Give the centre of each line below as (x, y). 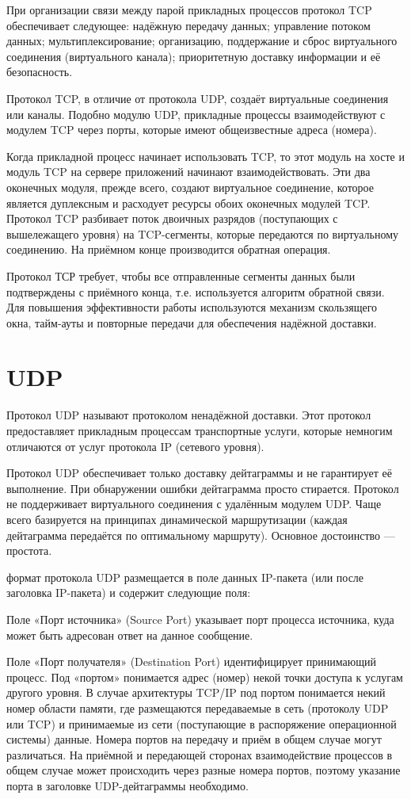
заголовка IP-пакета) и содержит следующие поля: (129, 593)
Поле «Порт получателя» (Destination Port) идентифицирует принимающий (191, 661)
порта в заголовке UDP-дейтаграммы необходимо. (127, 785)
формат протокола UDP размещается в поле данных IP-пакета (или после (185, 577)
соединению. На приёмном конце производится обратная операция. (169, 249)
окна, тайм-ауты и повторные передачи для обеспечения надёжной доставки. (192, 322)
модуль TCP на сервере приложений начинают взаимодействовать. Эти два (188, 172)
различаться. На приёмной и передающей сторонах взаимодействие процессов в (200, 754)
